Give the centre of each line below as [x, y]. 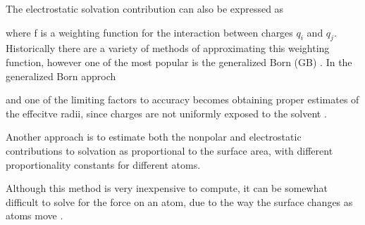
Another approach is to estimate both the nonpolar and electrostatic [154, 137]
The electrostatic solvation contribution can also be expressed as [145, 8]
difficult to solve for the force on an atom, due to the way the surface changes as [179, 201]
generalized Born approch [61, 76]
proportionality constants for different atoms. [103, 164]
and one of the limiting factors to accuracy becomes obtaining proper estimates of [182, 99]
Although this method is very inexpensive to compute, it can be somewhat [167, 188]
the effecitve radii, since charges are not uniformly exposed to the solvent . [166, 113]
